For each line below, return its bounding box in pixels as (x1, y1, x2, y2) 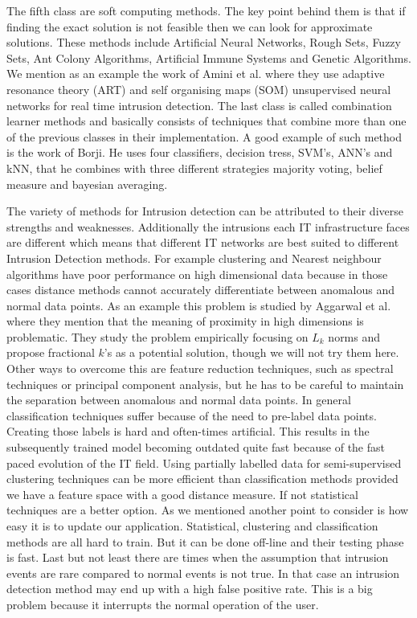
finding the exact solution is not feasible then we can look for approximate (6, 18, 373, 35)
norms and (328, 328, 381, 345)
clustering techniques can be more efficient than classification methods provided (6, 470, 399, 487)
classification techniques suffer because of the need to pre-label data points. (6, 407, 377, 424)
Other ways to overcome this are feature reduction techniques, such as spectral (6, 360, 394, 377)
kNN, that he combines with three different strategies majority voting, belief (6, 159, 382, 176)
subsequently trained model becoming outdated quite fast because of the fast (6, 439, 385, 456)
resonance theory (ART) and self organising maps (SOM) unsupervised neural (6, 80, 391, 97)
